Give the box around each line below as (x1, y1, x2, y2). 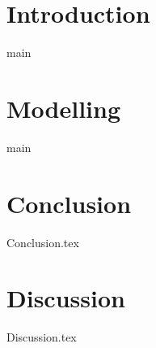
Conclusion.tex (6, 233, 79, 250)
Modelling (6, 91, 121, 124)
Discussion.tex (6, 328, 77, 346)
